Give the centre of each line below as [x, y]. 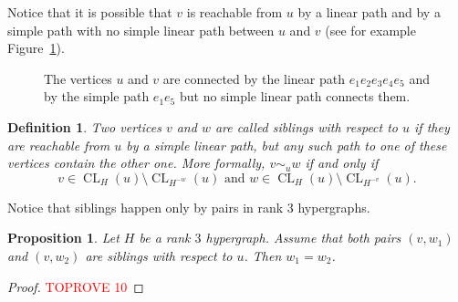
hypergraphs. [334, 207]
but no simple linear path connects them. [295, 96]
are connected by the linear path [254, 78]
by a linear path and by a [369, 12]
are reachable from [59, 145]
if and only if [342, 163]
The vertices [78, 78]
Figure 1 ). [36, 48]
